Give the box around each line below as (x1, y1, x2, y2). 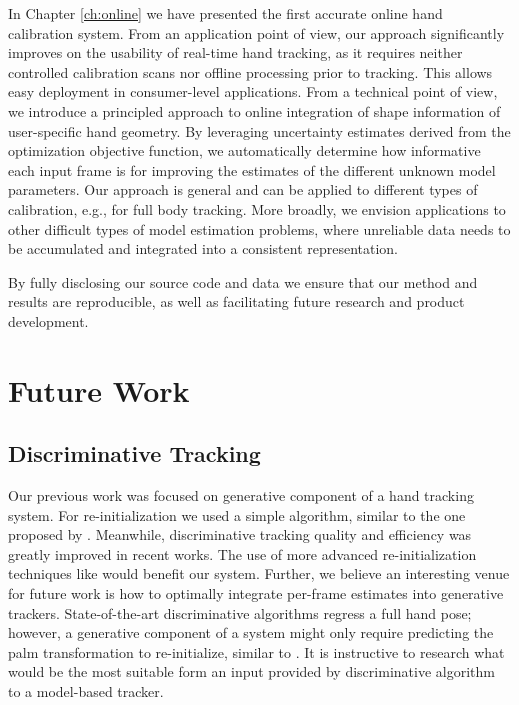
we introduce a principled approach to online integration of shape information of (8, 100, 501, 121)
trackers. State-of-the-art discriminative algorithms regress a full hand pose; (8, 602, 472, 623)
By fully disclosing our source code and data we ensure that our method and (8, 271, 478, 292)
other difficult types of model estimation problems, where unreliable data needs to (8, 218, 511, 239)
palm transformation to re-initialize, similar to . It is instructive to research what (8, 641, 505, 662)
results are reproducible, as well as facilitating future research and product (8, 291, 465, 312)
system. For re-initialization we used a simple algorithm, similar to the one (8, 504, 466, 525)
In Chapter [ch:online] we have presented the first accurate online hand (8, 3, 443, 23)
